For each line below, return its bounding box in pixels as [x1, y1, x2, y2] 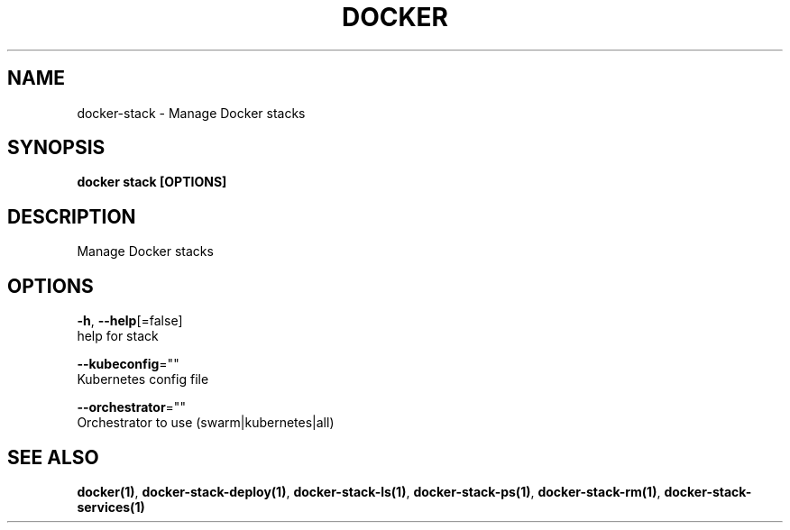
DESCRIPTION [7, 205, 136, 228]
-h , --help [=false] [77, 313, 183, 329]
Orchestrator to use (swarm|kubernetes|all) [77, 415, 335, 431]
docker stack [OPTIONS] [77, 174, 227, 190]
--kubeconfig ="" [77, 356, 179, 372]
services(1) [77, 498, 145, 515]
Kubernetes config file [77, 371, 209, 388]
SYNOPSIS [7, 136, 106, 160]
